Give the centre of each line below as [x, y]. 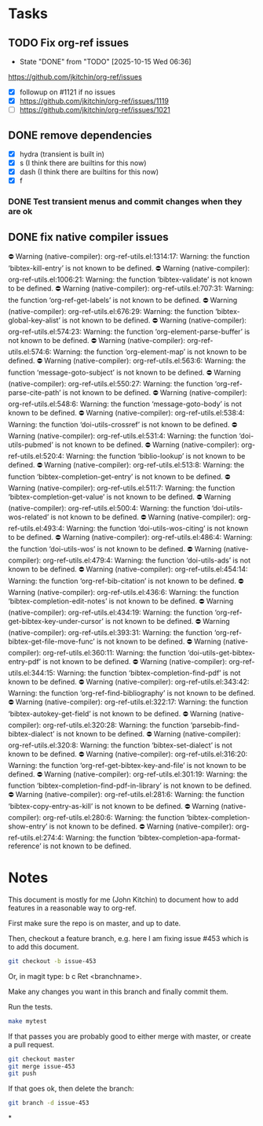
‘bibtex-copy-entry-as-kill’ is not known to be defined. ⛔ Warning [114, 806]
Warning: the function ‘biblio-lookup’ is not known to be [155, 456]
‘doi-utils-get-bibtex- [221, 652]
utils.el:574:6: [30, 352]
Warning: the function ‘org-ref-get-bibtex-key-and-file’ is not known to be [127, 765]
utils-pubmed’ [31, 445]
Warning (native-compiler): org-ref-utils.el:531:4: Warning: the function [123, 436]
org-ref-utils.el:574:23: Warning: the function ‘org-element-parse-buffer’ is [129, 331]
